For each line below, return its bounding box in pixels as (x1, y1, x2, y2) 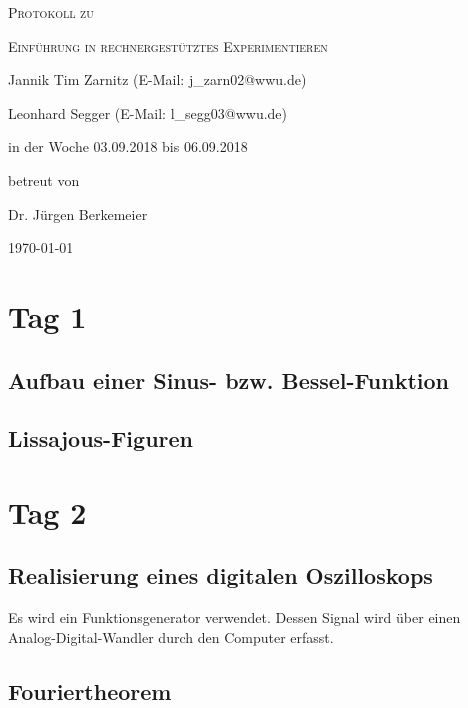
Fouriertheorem (8, 675, 172, 706)
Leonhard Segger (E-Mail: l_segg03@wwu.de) (8, 102, 288, 123)
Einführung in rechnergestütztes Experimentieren (8, 35, 328, 56)
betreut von (8, 169, 80, 190)
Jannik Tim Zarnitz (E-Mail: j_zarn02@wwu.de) (8, 69, 307, 90)
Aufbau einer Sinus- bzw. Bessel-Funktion (8, 364, 449, 395)
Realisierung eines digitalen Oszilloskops (8, 560, 433, 591)
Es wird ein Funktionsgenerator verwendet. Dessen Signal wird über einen (8, 607, 461, 628)
